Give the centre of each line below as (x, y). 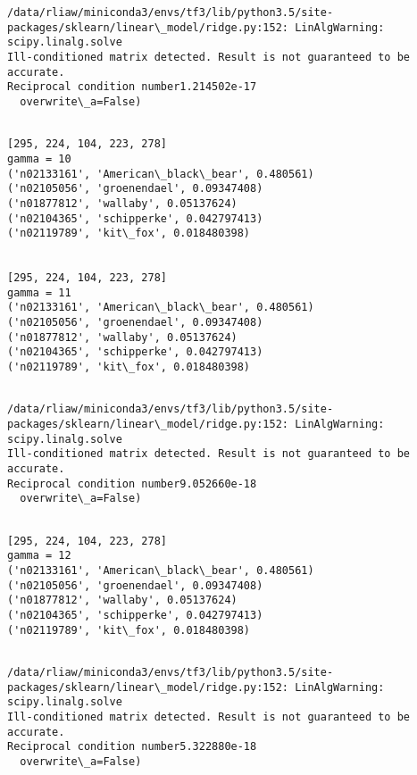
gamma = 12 (39, 556)
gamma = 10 (39, 158)
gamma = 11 (39, 292)
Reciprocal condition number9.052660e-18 (132, 483)
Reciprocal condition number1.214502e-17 (132, 87)
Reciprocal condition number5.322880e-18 (132, 747)
